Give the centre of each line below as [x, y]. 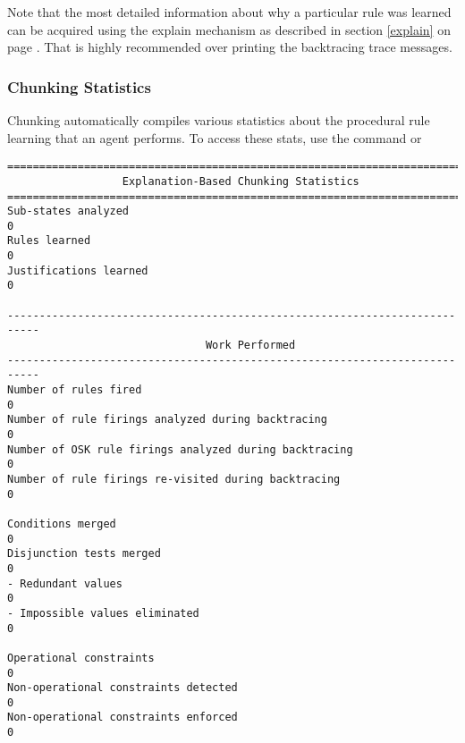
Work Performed [250, 346]
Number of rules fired [75, 390]
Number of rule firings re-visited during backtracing [174, 479]
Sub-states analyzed [68, 211]
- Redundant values [65, 583]
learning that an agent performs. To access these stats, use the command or [215, 137]
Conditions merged [62, 523]
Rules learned [49, 241]
